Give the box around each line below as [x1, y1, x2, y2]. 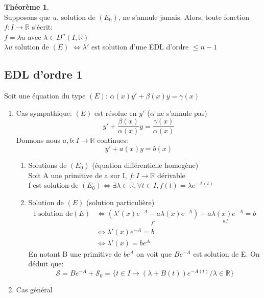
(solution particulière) [86, 196, 155, 207]
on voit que [136, 248, 172, 259]
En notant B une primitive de [28, 248, 122, 259]
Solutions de [28, 160, 67, 170]
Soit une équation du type [4, 90, 86, 101]
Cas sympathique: [16, 107, 72, 118]
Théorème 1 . [4, 2, 49, 12]
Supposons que [4, 11, 51, 22]
